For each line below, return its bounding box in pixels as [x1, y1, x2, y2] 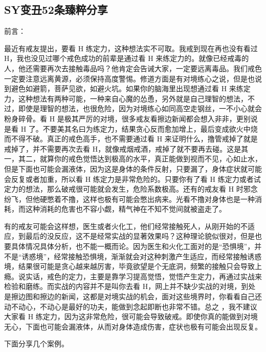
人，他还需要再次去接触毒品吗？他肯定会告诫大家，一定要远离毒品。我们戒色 [4, 63, 262, 73]
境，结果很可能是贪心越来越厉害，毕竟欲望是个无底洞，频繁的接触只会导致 [4, 261, 255, 272]
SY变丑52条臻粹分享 [4, 2, 108, 17]
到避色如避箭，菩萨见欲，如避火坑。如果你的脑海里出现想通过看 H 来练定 [4, 83, 251, 94]
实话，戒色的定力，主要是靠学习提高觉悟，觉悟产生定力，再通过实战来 [25, 271, 262, 281]
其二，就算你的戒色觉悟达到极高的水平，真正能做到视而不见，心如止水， [18, 153, 262, 164]
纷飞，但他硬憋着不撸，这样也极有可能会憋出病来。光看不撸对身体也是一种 [4, 193, 255, 204]
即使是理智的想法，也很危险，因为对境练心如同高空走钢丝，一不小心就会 [18, 103, 262, 114]
